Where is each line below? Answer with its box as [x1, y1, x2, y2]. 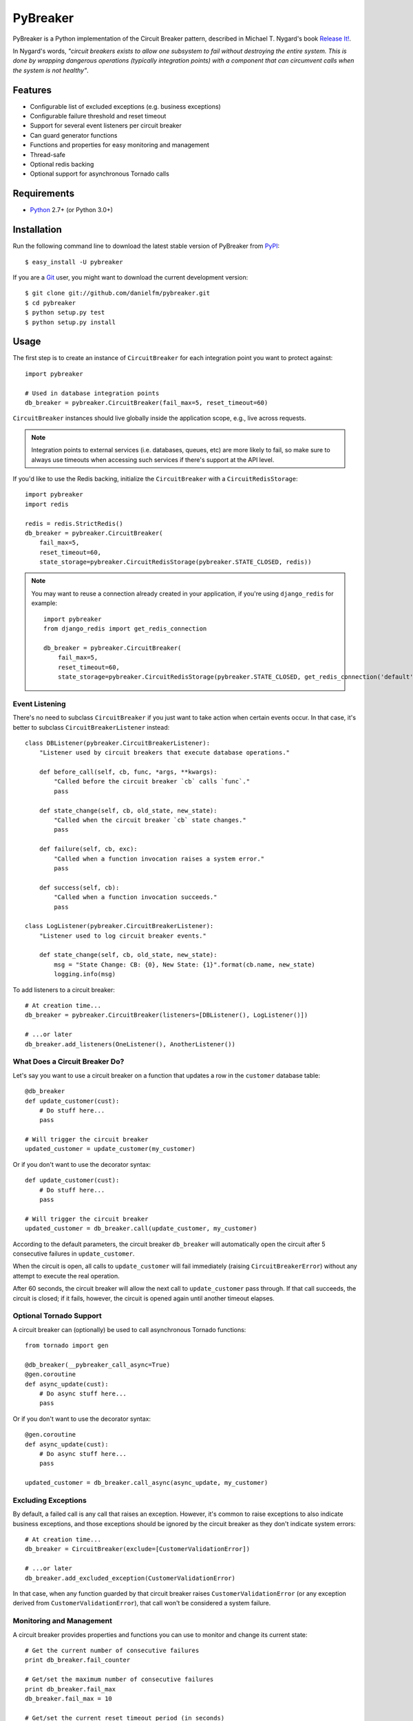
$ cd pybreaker [25, 299, 76, 306]
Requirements [12, 188, 75, 200]
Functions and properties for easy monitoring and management [30, 141, 210, 149]
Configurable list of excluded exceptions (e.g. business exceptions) [30, 102, 222, 110]
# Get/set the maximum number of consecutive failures [25, 1676, 214, 1683]
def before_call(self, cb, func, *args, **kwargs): [39, 768, 218, 776]
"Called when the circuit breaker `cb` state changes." [54, 816, 247, 824]
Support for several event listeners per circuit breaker [30, 121, 182, 130]
